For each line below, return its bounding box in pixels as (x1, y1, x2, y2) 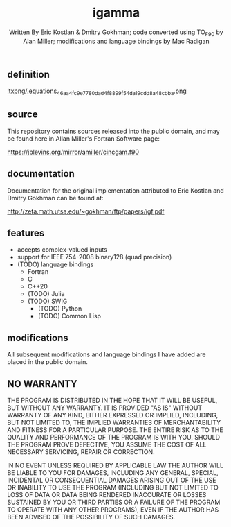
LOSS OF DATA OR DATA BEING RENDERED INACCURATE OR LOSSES (7, 491, 207, 499)
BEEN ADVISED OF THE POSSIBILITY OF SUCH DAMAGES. (7, 513, 175, 521)
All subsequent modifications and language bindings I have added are (7, 350, 206, 358)
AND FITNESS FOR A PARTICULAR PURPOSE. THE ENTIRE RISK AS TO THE (7, 426, 223, 434)
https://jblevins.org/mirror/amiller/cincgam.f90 (7, 148, 140, 156)
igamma (92, 5, 140, 21)
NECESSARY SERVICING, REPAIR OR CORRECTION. (7, 448, 155, 456)
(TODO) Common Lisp (37, 312, 102, 320)
